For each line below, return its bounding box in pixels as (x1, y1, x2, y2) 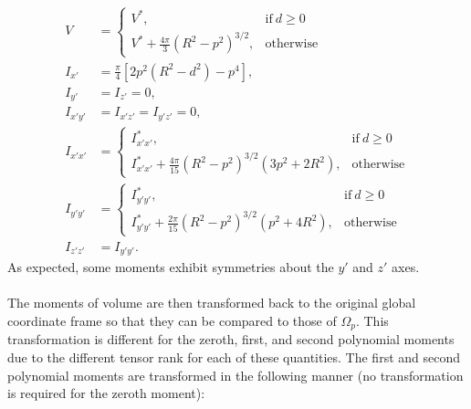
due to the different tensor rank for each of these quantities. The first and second (7, 348, 461, 367)
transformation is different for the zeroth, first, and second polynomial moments (7, 330, 455, 349)
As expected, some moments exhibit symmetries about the (7, 257, 334, 277)
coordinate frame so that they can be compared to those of (7, 310, 337, 330)
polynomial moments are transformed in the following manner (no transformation (7, 365, 464, 384)
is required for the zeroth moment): (7, 383, 205, 403)
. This (355, 310, 389, 330)
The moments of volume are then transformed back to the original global (7, 293, 416, 312)
